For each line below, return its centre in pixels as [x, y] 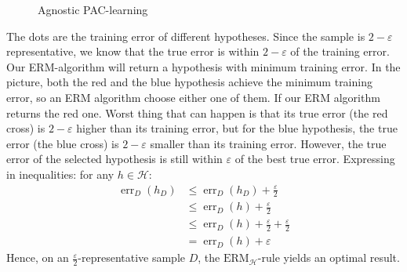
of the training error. [340, 51]
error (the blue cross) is [63, 143]
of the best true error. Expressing [315, 159]
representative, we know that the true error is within [133, 51]
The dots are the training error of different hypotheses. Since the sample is [186, 36]
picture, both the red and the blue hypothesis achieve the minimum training [189, 82]
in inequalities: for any [60, 174]
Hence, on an [38, 257]
